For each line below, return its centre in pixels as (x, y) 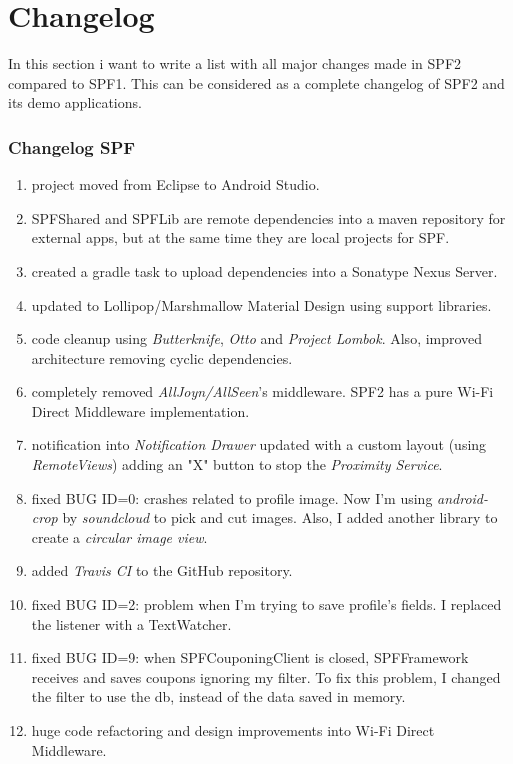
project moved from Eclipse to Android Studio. (175, 184)
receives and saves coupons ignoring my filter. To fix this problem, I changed (266, 676)
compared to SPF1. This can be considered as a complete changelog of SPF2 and (256, 82)
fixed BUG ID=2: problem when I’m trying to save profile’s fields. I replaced (266, 604)
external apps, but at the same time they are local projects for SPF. (240, 237)
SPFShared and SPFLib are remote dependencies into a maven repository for (268, 217)
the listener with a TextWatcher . (131, 623)
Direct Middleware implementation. (140, 410)
